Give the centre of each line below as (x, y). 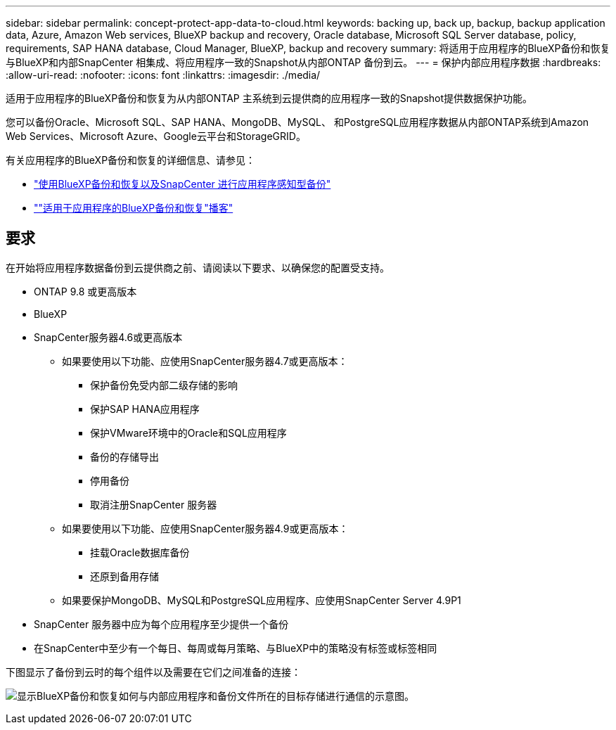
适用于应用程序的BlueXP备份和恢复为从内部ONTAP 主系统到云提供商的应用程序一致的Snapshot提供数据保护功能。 (269, 98)
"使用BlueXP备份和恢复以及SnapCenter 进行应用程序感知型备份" (182, 184)
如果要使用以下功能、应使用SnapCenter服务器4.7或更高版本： (205, 361)
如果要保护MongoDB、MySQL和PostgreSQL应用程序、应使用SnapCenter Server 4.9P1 (262, 600)
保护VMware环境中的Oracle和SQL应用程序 (188, 433)
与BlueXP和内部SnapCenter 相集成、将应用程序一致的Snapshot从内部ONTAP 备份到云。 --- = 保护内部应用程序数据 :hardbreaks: (303, 62)
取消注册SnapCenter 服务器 (154, 504)
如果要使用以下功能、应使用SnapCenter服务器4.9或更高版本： (205, 528)
